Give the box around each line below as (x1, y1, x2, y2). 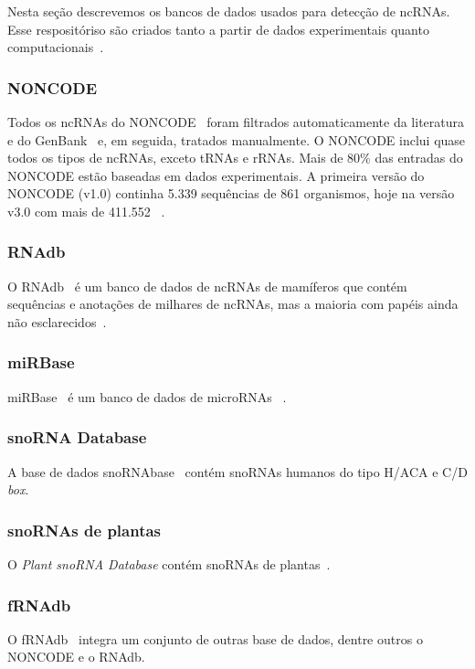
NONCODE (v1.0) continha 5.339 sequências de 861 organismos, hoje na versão (7, 184, 455, 203)
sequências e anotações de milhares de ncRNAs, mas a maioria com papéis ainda (7, 294, 459, 313)
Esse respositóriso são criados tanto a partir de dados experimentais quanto (7, 19, 429, 38)
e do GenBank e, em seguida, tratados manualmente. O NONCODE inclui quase (7, 130, 466, 149)
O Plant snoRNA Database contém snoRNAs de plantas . (7, 555, 331, 573)
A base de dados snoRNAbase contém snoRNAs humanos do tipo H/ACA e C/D (7, 462, 468, 481)
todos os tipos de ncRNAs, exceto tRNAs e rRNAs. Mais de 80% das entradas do (7, 148, 463, 167)
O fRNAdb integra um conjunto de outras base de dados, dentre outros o (7, 629, 423, 648)
